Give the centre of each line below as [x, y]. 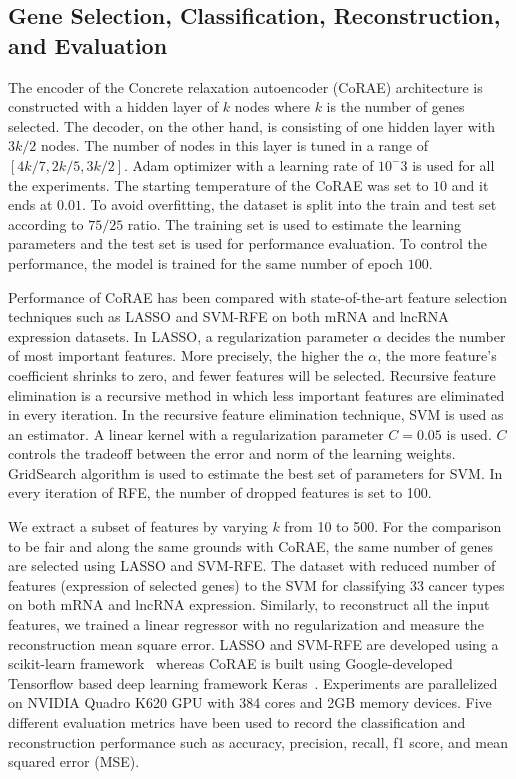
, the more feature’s [437, 355]
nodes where [272, 106]
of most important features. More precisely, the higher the [186, 355]
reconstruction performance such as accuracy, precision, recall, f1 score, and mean [258, 741]
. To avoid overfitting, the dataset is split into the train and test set [289, 204]
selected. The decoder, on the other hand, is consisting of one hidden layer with [251, 125]
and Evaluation [88, 44]
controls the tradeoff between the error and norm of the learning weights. [232, 453]
